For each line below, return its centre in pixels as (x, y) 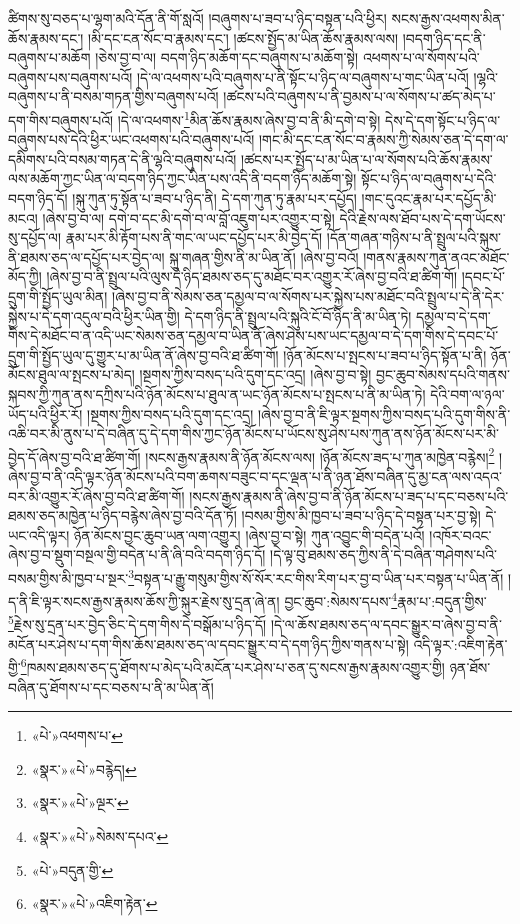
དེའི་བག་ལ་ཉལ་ (467, 393)
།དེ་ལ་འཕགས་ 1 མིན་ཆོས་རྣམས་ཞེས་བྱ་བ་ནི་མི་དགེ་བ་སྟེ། (249, 118)
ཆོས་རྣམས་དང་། (46, 37)
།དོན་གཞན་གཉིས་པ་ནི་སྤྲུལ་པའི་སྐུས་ (414, 237)
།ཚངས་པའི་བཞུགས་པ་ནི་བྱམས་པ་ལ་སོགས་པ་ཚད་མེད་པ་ (359, 96)
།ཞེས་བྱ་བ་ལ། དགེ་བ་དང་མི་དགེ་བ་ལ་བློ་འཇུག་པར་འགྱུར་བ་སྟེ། (188, 217)
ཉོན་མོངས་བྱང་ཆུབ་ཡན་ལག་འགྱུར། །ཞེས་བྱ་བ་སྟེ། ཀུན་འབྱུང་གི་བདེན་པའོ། (249, 534)
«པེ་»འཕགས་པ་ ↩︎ (77, 735)
